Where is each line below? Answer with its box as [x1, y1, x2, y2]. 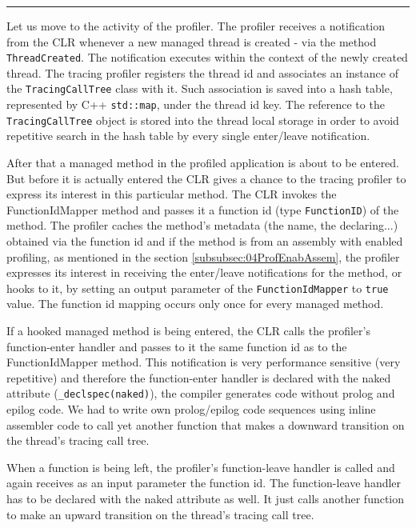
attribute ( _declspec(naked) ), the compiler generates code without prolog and [6, 385, 395, 402]
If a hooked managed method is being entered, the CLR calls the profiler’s [6, 322, 370, 339]
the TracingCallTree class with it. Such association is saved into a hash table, [6, 80, 393, 97]
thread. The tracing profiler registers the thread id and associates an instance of [6, 64, 398, 81]
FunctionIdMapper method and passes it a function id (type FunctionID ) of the [6, 201, 399, 218]
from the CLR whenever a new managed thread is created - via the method [6, 33, 377, 50]
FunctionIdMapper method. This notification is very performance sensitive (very [6, 354, 401, 370]
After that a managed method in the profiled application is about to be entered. [6, 154, 400, 170]
